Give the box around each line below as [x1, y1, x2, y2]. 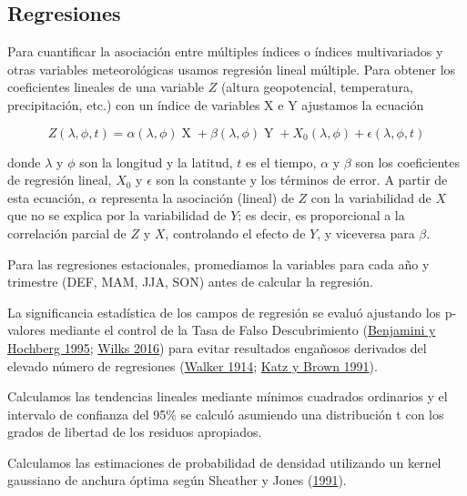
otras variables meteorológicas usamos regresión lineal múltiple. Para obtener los [7, 59, 456, 78]
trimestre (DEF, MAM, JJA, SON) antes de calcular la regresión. [7, 272, 373, 291]
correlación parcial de [7, 223, 127, 242]
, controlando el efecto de [165, 223, 306, 242]
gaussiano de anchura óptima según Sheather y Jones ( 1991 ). [7, 471, 347, 490]
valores [7, 320, 46, 339]
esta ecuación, [7, 187, 85, 207]
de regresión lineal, [7, 170, 112, 189]
